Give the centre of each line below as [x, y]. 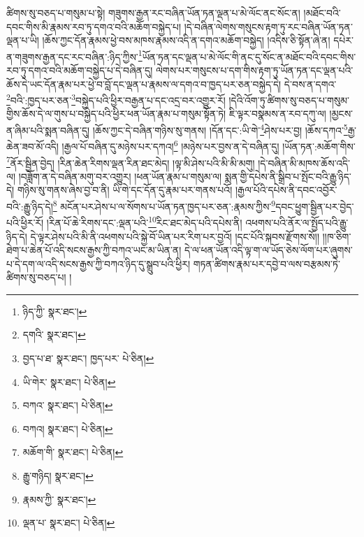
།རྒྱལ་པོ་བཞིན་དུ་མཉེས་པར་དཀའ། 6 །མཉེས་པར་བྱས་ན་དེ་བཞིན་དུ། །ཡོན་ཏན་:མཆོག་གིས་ [209, 145]
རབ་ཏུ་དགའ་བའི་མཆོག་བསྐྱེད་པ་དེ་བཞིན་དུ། [80, 70]
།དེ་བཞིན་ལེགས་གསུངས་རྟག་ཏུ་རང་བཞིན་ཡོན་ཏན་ [268, 26]
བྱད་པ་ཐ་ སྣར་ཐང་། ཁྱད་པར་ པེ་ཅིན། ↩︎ [88, 358]
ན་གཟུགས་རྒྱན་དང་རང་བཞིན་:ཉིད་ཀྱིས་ [72, 56]
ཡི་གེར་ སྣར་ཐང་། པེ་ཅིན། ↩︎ [69, 381]
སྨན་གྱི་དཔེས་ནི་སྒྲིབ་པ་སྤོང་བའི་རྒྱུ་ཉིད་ [288, 176]
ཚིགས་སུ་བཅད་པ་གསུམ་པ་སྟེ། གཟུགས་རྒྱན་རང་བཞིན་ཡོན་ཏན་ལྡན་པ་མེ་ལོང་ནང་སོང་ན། [153, 13]
